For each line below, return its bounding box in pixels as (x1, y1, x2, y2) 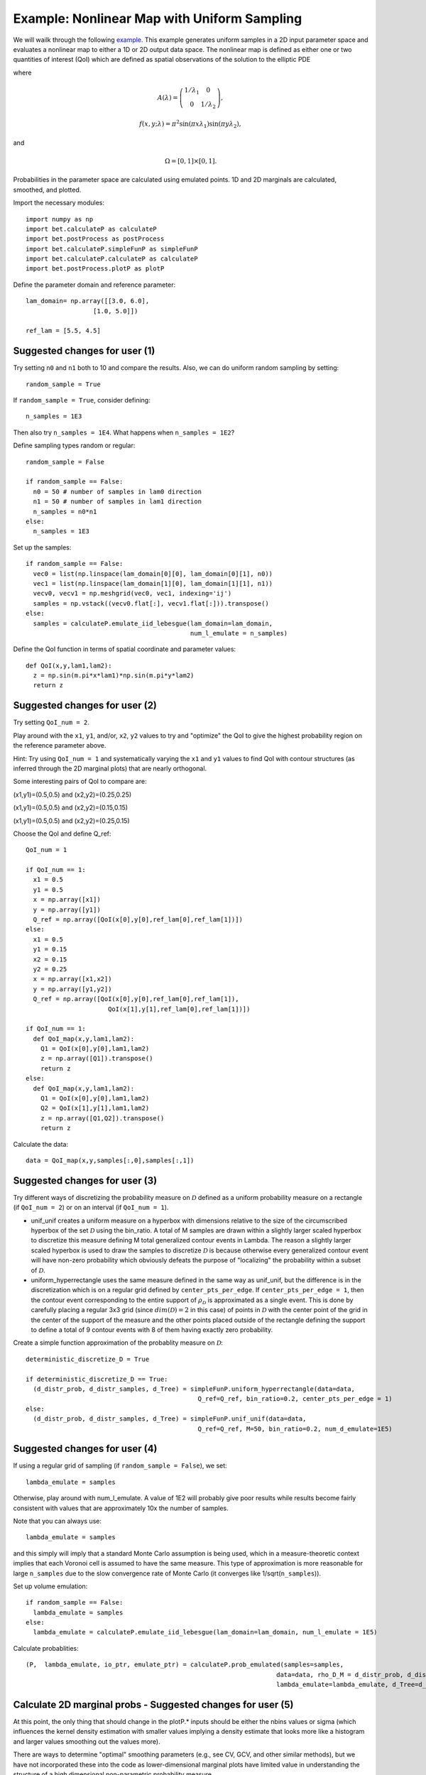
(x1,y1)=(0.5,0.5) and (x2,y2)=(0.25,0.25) (13, 790, 132, 799)
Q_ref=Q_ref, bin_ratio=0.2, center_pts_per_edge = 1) (197, 1395, 393, 1403)
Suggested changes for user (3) (13, 1174, 158, 1186)
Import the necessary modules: (13, 199, 104, 207)
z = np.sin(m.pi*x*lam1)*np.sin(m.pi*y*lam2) (33, 672, 195, 679)
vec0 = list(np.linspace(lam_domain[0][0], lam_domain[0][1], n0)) (33, 569, 273, 578)
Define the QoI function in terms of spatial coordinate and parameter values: (13, 645, 236, 653)
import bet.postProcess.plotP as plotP (26, 265, 165, 273)
